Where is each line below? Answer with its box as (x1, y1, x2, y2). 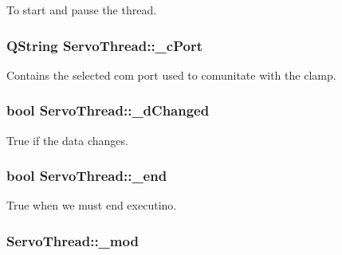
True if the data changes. (6, 131, 128, 148)
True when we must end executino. (6, 197, 177, 214)
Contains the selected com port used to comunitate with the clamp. (6, 66, 336, 83)
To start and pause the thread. (6, 2, 157, 18)
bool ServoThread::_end (6, 166, 167, 186)
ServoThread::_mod (6, 230, 139, 250)
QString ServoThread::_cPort (6, 35, 202, 55)
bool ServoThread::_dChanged (6, 100, 210, 120)
